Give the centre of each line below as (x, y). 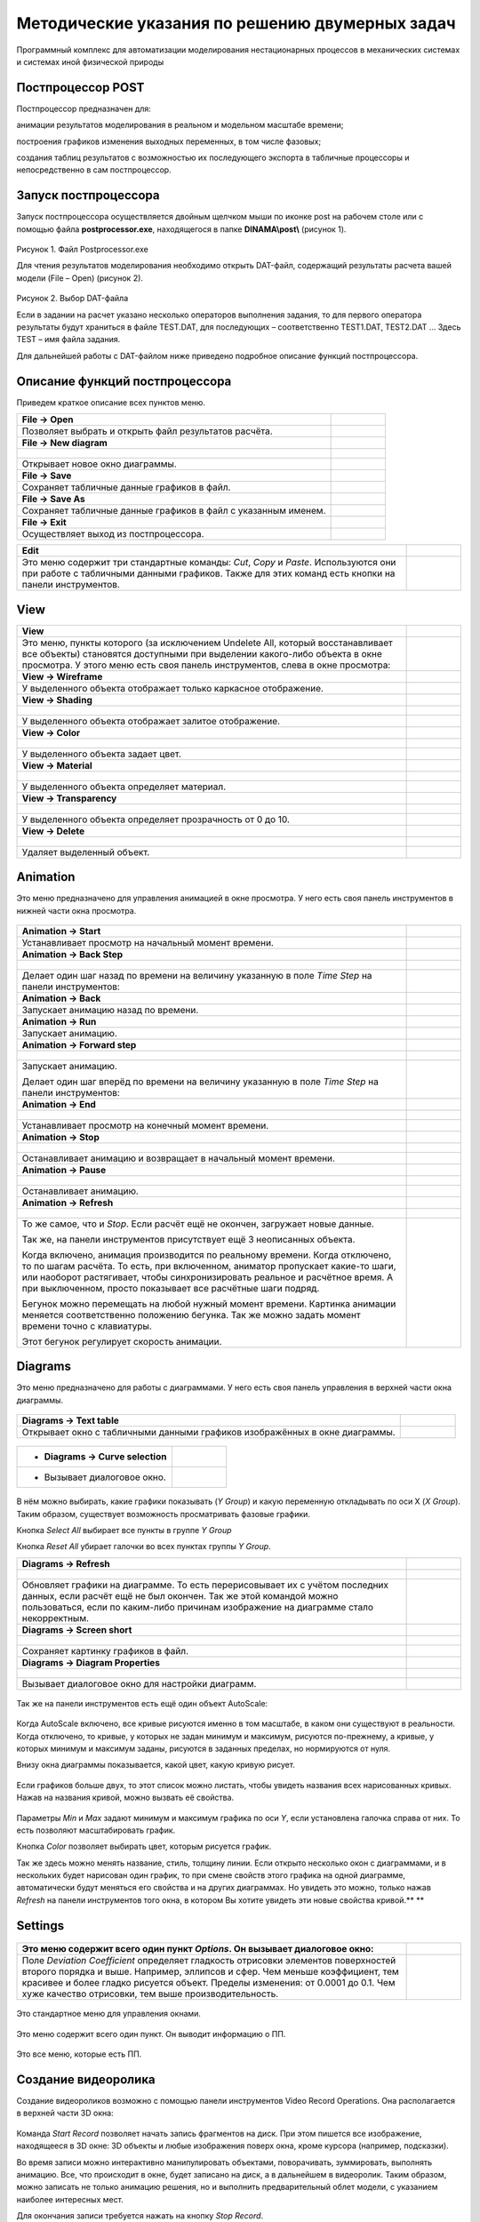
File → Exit (44, 523)
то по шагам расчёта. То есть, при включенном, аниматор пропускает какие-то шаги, (209, 1266)
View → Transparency (69, 798)
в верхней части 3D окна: (65, 2113)
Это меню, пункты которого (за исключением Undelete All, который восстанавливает (207, 643)
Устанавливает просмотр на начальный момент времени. (148, 942)
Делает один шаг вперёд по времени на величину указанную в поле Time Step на (200, 1082)
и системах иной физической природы (90, 61)
